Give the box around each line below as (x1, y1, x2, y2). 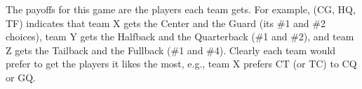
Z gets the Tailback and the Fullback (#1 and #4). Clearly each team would (6, 42, 336, 57)
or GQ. (6, 70, 36, 84)
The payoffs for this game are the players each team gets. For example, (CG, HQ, (6, 2, 356, 16)
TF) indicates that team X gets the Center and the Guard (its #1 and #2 (6, 15, 326, 30)
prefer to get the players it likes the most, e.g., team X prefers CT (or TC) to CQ (6, 56, 357, 71)
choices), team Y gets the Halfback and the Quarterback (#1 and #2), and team (6, 29, 354, 44)
